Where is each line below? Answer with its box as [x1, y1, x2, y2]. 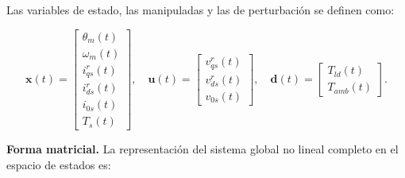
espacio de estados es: [6, 156, 111, 172]
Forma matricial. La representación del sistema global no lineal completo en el [6, 141, 399, 157]
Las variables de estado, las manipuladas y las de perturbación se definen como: [6, 2, 395, 17]
